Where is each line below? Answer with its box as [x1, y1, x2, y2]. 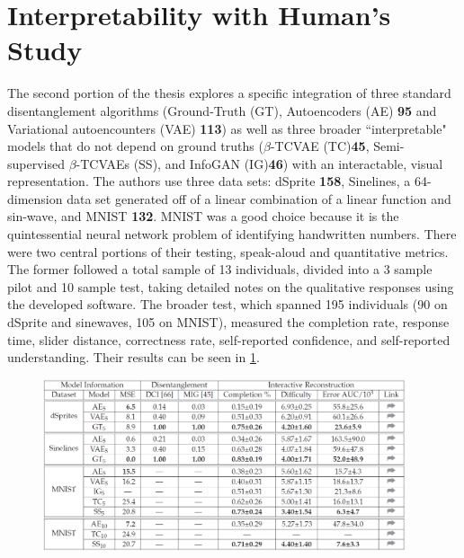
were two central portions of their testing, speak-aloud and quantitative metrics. [7, 242, 449, 261]
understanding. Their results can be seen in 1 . [7, 348, 260, 367]
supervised [7, 154, 65, 173]
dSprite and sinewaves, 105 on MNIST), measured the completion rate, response [7, 313, 450, 332]
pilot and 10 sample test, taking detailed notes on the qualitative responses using [7, 277, 454, 296]
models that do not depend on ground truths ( [7, 137, 263, 155]
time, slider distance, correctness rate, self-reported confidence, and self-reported [7, 330, 451, 349]
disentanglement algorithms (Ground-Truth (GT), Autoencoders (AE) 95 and [7, 101, 437, 120]
